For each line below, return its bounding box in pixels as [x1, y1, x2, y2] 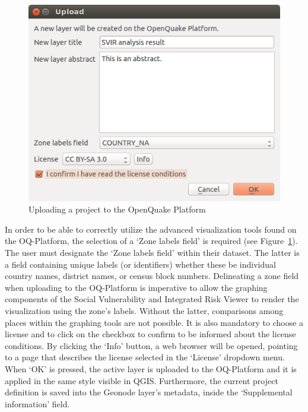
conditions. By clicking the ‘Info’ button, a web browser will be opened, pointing [5, 339, 298, 351]
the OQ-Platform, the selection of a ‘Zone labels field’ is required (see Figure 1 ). [5, 234, 298, 247]
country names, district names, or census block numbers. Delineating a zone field [5, 270, 299, 282]
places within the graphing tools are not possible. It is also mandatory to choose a [5, 316, 304, 328]
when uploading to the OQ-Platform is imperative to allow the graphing [5, 281, 268, 293]
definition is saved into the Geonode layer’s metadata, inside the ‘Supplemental [5, 386, 293, 398]
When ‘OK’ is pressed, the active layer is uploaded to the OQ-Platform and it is [5, 363, 297, 375]
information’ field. [5, 397, 70, 410]
